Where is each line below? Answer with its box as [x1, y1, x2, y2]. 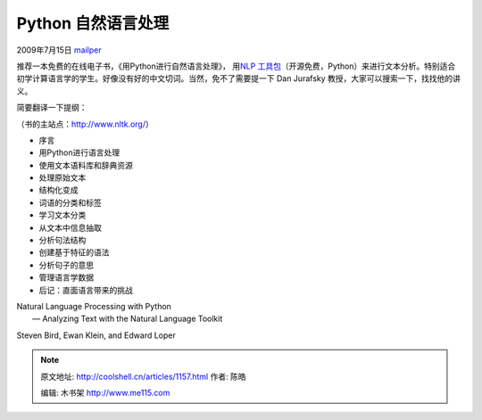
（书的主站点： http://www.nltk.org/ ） [16, 119, 154, 129]
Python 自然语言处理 [16, 13, 170, 33]
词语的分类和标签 [38, 197, 102, 208]
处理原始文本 [38, 172, 87, 183]
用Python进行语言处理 [38, 147, 120, 158]
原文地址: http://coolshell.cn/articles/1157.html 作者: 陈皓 [40, 371, 246, 382]
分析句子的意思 [38, 259, 94, 270]
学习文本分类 [38, 210, 87, 220]
